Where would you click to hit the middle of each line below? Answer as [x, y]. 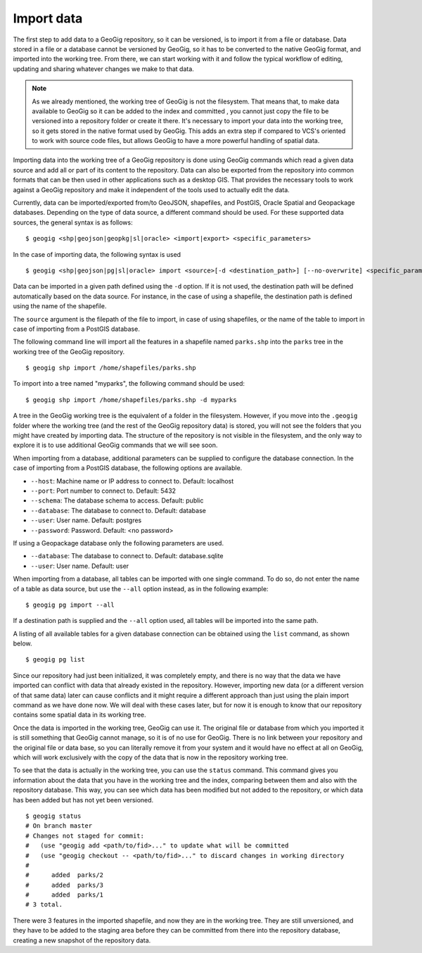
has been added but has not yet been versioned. [83, 800]
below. [23, 643]
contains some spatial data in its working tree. [80, 715]
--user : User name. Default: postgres [86, 520]
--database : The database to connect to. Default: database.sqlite [127, 556]
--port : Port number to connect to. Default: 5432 [103, 491]
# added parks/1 [65, 895]
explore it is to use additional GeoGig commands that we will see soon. [115, 445]
